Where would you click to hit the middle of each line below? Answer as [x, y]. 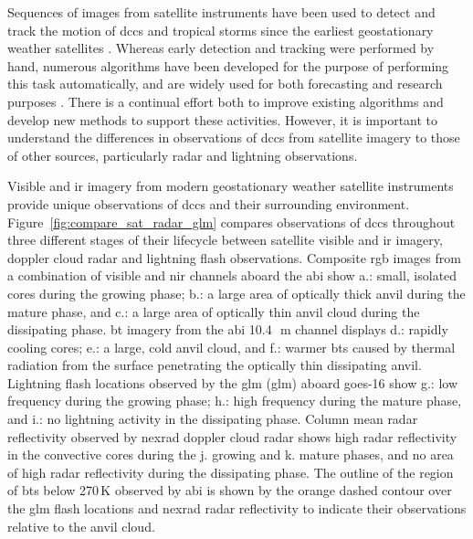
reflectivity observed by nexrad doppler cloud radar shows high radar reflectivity [232, 436]
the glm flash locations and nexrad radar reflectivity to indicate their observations [237, 508]
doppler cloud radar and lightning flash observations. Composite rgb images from [234, 257]
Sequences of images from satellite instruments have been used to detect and [221, 12]
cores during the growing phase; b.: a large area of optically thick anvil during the [236, 293]
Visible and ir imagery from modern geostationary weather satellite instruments [231, 186]
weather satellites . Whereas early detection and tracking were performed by [221, 48]
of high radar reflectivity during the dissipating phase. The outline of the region [231, 472]
